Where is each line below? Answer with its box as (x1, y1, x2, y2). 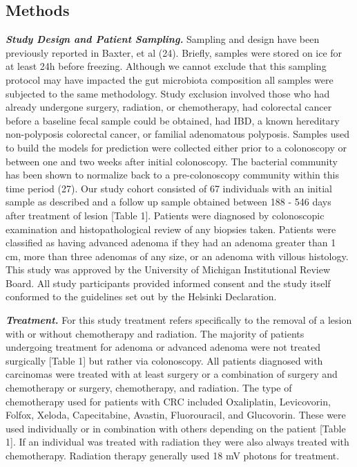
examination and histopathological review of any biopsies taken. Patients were (6, 221, 336, 236)
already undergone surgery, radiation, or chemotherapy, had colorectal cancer (6, 100, 332, 114)
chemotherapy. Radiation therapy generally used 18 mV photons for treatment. (6, 448, 340, 463)
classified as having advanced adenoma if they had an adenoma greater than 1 (6, 235, 336, 250)
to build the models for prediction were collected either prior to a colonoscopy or (6, 140, 347, 154)
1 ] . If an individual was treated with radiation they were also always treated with (6, 434, 349, 449)
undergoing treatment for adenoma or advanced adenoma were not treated (6, 340, 321, 354)
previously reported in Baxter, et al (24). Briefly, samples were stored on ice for (6, 45, 342, 59)
